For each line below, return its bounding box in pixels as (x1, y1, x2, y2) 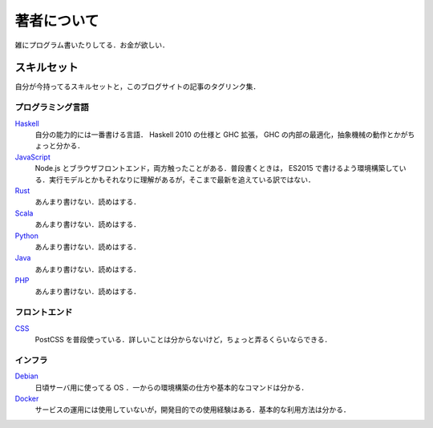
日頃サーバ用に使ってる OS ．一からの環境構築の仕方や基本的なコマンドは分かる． (34, 382, 309, 392)
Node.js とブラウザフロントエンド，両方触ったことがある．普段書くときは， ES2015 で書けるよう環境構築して (34, 164, 400, 173)
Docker (14, 394, 39, 403)
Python (14, 231, 39, 240)
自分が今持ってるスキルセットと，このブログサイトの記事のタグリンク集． (14, 82, 261, 91)
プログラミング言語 (14, 102, 90, 113)
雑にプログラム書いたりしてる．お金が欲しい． (14, 40, 170, 50)
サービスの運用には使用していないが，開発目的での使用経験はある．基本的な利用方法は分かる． (34, 405, 350, 414)
